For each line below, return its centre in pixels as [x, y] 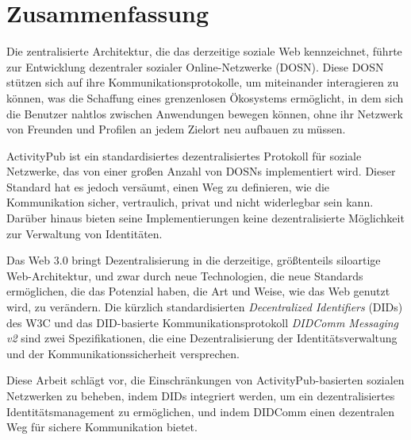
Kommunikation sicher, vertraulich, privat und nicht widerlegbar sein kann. [190, 202]
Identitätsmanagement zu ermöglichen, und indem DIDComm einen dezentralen [200, 411]
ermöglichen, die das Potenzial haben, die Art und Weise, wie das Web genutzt [198, 291]
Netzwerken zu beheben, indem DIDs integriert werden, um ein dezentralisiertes [201, 396]
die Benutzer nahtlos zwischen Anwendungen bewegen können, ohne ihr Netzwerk [205, 113]
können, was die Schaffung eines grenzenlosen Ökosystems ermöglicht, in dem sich [205, 97]
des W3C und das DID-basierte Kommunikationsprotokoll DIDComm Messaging [203, 322]
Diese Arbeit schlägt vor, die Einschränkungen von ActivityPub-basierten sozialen [205, 380]
